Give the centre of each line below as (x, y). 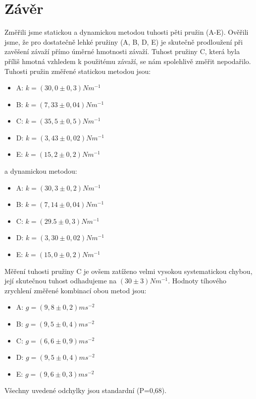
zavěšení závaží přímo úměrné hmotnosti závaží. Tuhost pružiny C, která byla (122, 51)
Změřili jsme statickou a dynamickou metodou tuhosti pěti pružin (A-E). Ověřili (127, 32)
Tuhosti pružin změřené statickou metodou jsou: (78, 71)
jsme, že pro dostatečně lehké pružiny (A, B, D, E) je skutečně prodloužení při (124, 41)
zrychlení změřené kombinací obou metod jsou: (76, 290)
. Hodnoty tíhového (197, 281)
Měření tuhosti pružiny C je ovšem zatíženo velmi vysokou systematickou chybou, (128, 271)
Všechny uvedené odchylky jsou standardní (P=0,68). (86, 390)
